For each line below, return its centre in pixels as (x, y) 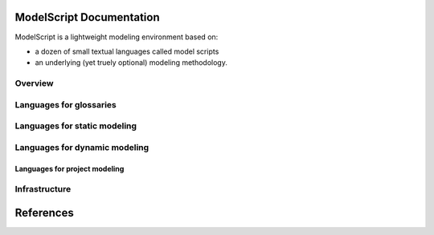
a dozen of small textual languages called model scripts (127, 51)
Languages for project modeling (70, 168)
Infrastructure (43, 189)
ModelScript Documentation (87, 17)
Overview (34, 83)
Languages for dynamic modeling (82, 147)
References (44, 213)
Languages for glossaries (66, 104)
